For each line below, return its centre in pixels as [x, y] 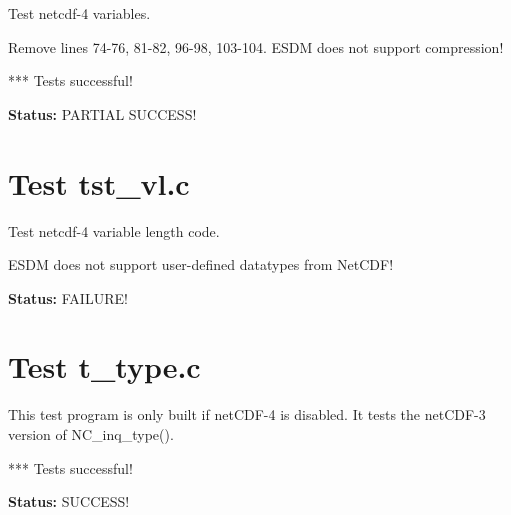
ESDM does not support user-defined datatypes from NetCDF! [201, 264]
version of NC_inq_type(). [91, 434]
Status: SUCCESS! [69, 501]
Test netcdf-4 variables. [79, 13]
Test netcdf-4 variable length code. [114, 230]
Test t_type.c [104, 366]
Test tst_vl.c [99, 182]
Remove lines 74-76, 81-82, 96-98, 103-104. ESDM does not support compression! [256, 46]
